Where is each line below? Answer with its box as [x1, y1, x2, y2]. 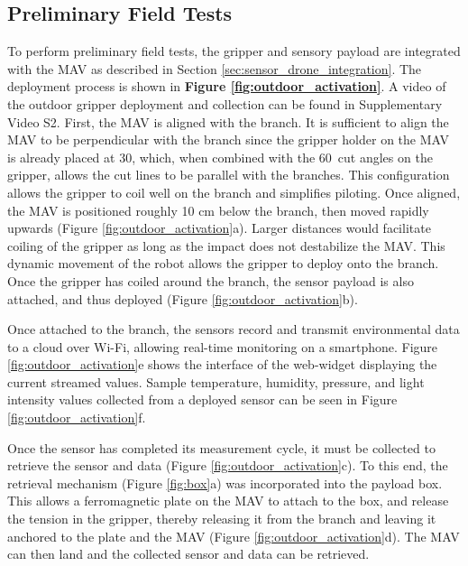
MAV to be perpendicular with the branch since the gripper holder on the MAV [7, 130, 449, 149]
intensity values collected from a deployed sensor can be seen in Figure [7, 390, 398, 409]
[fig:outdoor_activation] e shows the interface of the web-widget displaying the [7, 355, 437, 374]
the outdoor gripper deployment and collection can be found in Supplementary [7, 94, 443, 113]
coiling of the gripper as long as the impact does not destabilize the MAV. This [7, 236, 445, 255]
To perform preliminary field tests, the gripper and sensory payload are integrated [7, 42, 461, 60]
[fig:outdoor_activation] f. [7, 408, 146, 427]
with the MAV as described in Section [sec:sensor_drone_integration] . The [7, 59, 422, 78]
